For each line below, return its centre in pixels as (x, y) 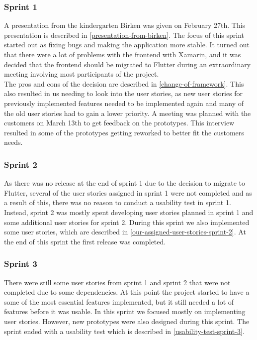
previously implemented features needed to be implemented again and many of (124, 103)
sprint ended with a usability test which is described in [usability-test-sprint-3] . (124, 331)
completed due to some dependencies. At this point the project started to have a (127, 292)
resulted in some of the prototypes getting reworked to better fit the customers (124, 132)
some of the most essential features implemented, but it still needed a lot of (119, 301)
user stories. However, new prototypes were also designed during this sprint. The (127, 321)
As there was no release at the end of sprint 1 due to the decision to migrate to (125, 183)
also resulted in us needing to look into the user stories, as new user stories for (124, 93)
